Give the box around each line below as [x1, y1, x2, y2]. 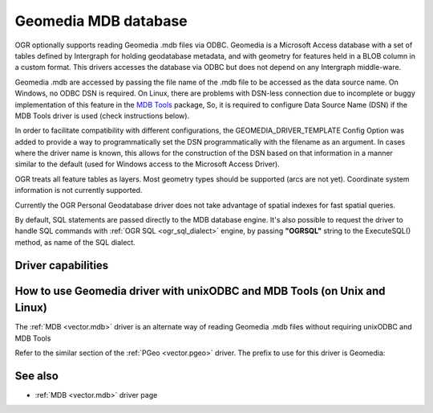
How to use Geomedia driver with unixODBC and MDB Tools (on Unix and [14, 284, 386, 297]
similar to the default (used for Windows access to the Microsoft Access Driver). [14, 159, 280, 169]
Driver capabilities [14, 258, 109, 272]
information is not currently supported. [14, 186, 143, 195]
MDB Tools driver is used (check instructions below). [14, 111, 190, 121]
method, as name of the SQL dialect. [14, 237, 136, 247]
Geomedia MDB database [14, 12, 188, 30]
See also [14, 369, 59, 382]
